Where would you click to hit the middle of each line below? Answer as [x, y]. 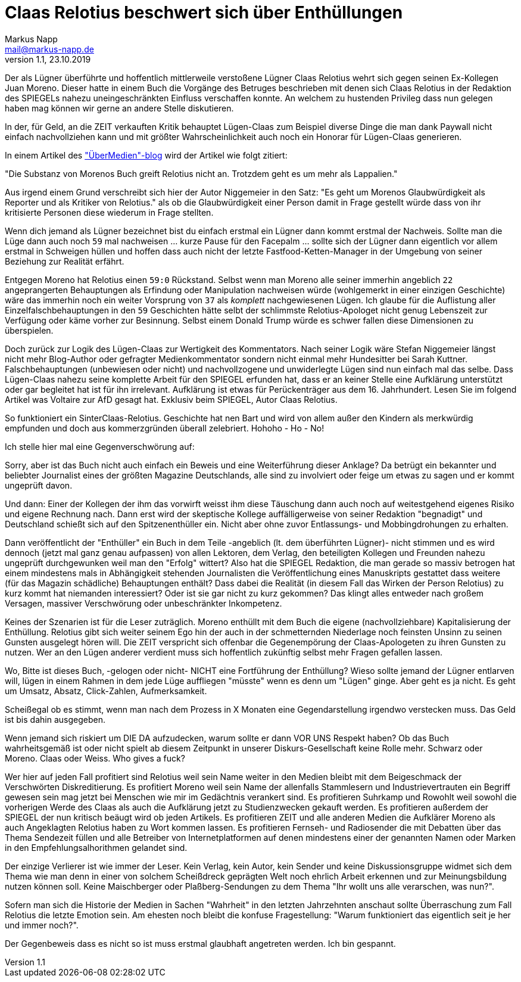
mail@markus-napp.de [49, 49]
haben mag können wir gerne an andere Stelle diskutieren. [119, 108]
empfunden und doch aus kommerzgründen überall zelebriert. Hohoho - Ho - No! [165, 428]
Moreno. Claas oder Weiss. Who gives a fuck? [95, 758]
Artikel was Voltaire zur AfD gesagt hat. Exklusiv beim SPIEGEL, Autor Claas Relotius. [171, 399]
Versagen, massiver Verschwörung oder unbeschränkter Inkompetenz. [143, 603]
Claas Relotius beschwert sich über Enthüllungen [204, 13]
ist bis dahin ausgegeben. [55, 719]
